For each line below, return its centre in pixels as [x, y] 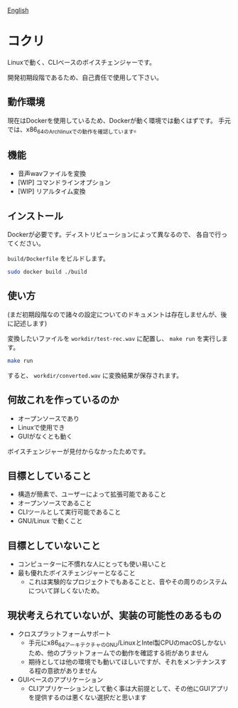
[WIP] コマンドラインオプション [64, 183]
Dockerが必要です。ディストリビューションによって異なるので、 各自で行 [114, 235]
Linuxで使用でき [41, 427]
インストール [36, 216]
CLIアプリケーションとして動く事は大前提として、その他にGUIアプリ [129, 688]
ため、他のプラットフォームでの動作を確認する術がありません [118, 652]
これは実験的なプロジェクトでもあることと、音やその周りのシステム [128, 582]
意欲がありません [72, 670]
